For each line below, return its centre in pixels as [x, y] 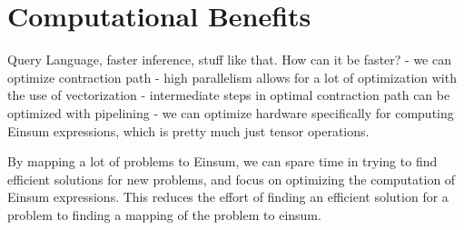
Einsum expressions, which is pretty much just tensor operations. [188, 130]
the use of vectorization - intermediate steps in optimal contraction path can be [229, 95]
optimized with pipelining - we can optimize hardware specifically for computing [231, 112]
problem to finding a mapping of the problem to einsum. [164, 214]
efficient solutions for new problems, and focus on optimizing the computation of [232, 179]
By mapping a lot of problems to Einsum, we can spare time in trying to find [222, 161]
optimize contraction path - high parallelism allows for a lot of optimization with [232, 77]
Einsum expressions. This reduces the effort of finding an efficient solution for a [228, 197]
